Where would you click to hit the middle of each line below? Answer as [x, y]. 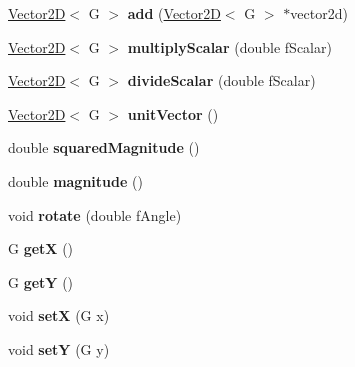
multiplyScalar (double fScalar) [229, 46]
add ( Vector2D [174, 13]
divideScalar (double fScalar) [221, 80]
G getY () [41, 281]
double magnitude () [75, 180]
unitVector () [173, 113]
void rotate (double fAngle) [95, 214]
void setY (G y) [59, 348]
